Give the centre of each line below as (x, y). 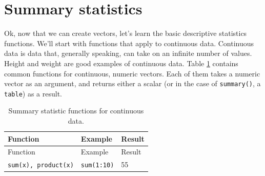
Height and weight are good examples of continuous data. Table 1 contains (121, 63)
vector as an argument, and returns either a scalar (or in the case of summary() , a (132, 83)
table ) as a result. (33, 93)
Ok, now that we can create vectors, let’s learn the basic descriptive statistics (126, 33)
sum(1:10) (97, 165)
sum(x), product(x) (41, 165)
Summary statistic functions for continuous (76, 111)
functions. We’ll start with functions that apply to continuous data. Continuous (129, 43)
